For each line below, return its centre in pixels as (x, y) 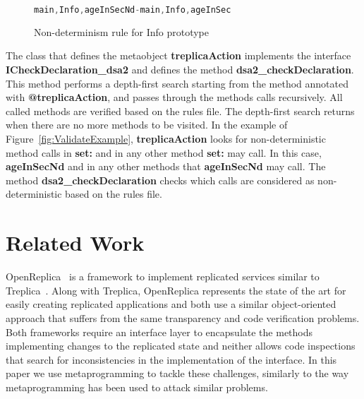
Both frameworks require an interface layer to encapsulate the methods (159, 332)
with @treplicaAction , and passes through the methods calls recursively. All (174, 97)
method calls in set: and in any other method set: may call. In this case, (164, 152)
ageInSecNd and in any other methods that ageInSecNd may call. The (166, 166)
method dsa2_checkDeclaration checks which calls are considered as (160, 180)
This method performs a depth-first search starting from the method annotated (177, 83)
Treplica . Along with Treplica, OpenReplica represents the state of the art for (176, 290)
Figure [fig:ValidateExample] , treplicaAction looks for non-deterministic (166, 139)
